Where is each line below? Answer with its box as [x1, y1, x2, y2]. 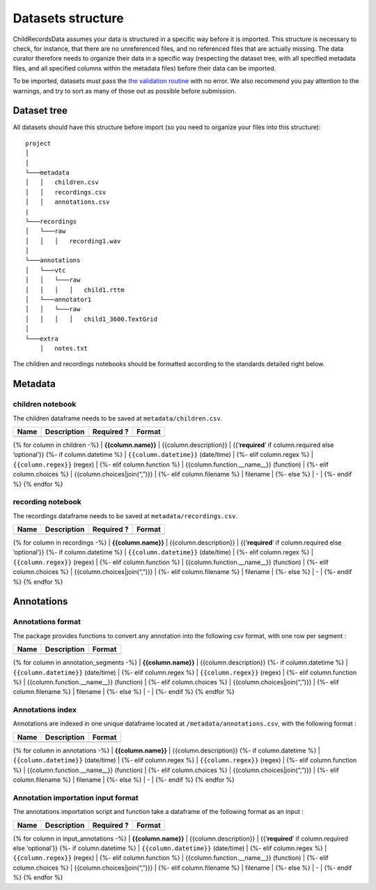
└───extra [25, 335, 58, 342]
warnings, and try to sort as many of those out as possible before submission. [13, 86, 237, 95]
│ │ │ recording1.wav [25, 237, 121, 245]
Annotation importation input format [13, 792, 139, 802]
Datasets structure [13, 10, 125, 26]
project [25, 139, 52, 147]
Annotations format [13, 617, 81, 627]
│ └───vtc [25, 266, 66, 274]
